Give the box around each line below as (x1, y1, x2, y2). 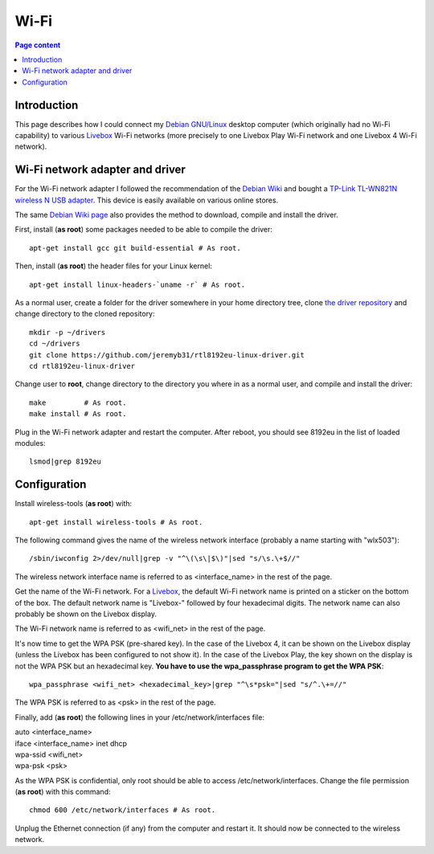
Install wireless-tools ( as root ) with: (14, 499, 133, 509)
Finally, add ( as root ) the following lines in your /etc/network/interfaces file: (14, 712, 265, 722)
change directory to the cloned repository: (14, 309, 156, 319)
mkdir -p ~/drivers (29, 328, 106, 337)
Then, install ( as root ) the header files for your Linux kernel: (14, 261, 213, 271)
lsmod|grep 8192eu (29, 457, 102, 466)
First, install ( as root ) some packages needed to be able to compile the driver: (14, 225, 273, 235)
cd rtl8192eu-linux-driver (29, 362, 136, 370)
